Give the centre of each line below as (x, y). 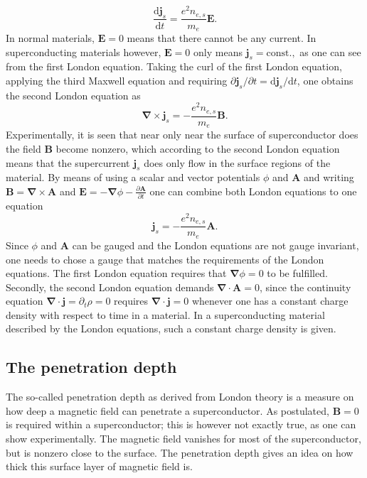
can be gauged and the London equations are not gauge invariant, (216, 245)
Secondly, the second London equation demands (110, 287)
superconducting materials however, (84, 51)
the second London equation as (73, 95)
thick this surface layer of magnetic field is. (99, 466)
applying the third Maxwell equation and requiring (117, 80)
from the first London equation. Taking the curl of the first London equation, (174, 66)
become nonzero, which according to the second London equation (198, 148)
